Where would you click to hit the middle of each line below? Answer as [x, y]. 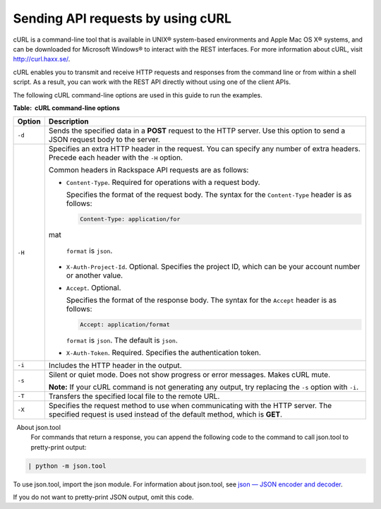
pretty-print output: [59, 447]
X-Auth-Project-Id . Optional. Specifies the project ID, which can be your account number [213, 267]
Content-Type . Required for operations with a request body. [163, 182]
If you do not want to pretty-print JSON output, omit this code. [103, 497]
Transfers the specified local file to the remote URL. [134, 396]
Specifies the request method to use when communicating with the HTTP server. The [190, 405]
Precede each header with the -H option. [116, 157]
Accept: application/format [125, 324]
